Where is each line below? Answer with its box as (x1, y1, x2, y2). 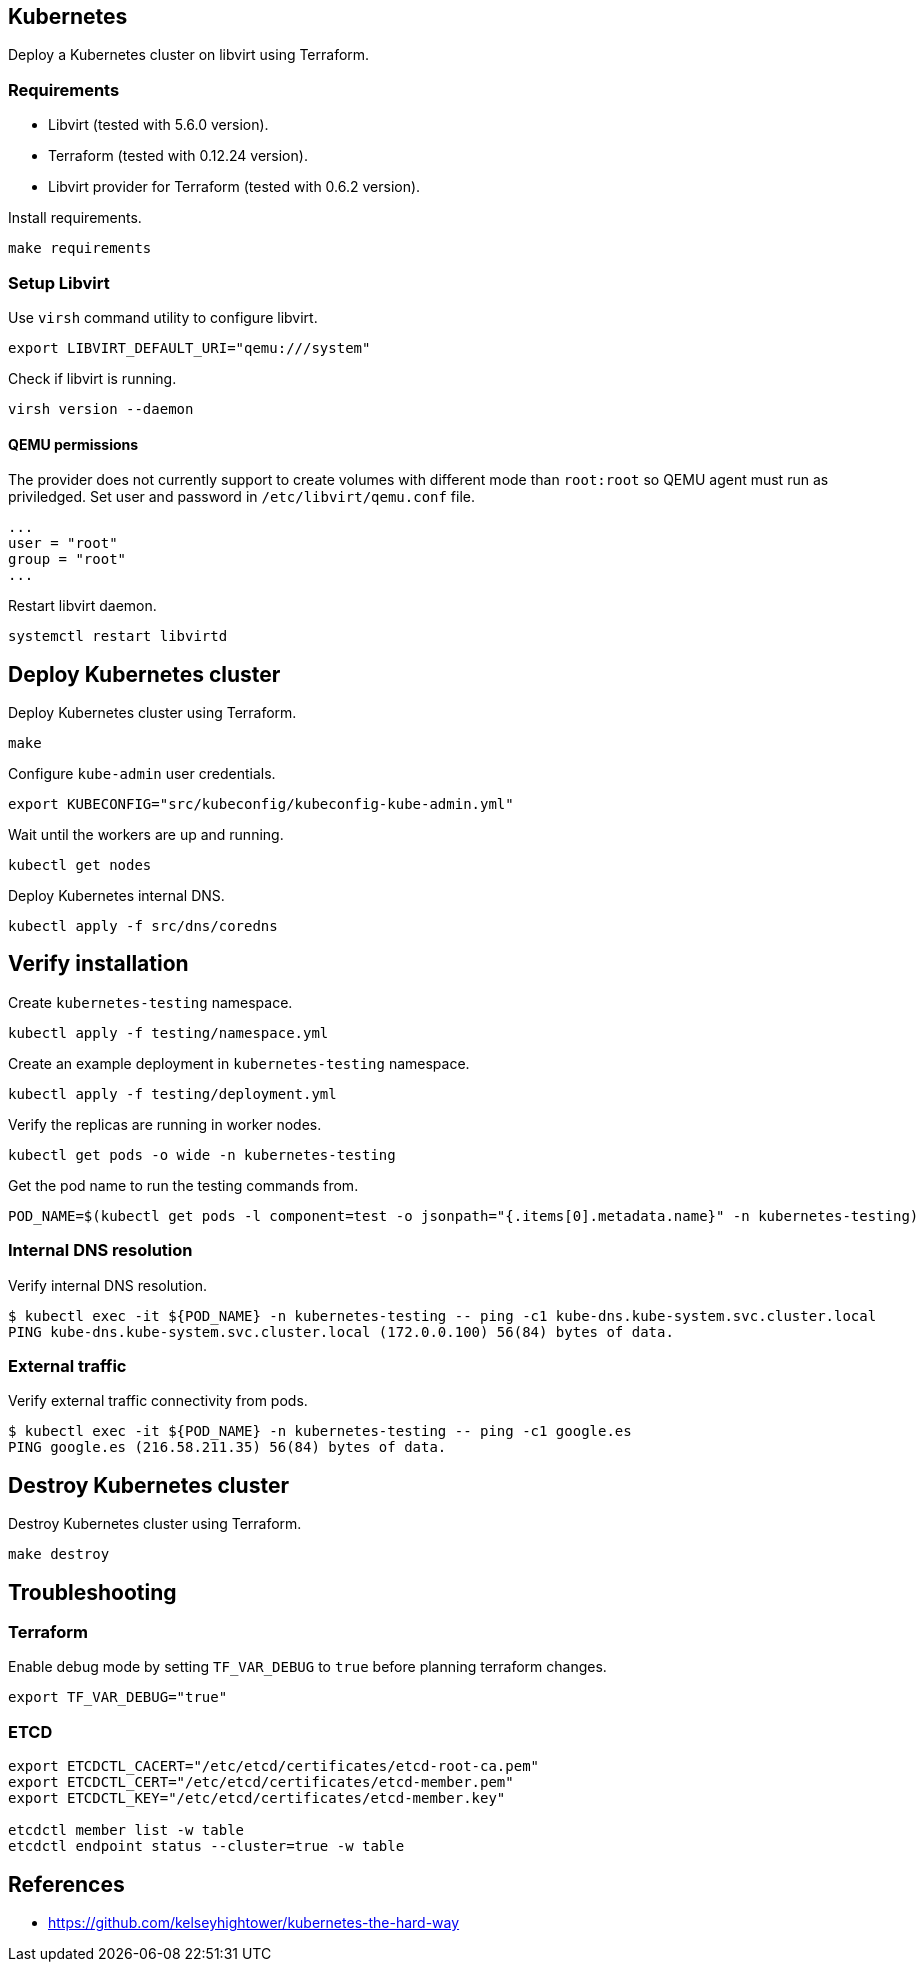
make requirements (8, 240, 152, 257)
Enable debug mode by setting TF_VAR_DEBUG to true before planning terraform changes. (8, 1658, 607, 1676)
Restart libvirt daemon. (8, 597, 157, 615)
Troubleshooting (8, 1579, 177, 1605)
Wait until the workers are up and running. (8, 825, 284, 843)
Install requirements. (8, 209, 142, 227)
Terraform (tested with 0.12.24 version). (48, 147, 308, 165)
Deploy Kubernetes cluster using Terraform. (8, 703, 297, 721)
